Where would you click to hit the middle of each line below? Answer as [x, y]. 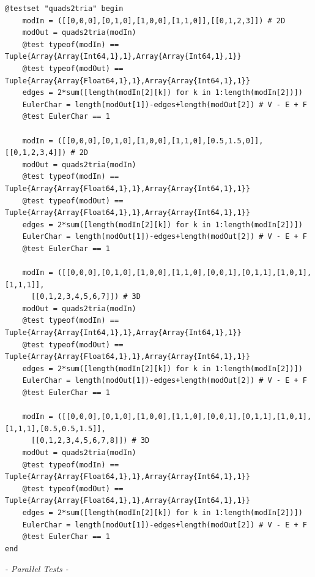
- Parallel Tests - [37, 569]
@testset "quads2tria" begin [64, 9]
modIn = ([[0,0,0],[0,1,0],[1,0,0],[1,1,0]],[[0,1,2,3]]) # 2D [154, 21]
